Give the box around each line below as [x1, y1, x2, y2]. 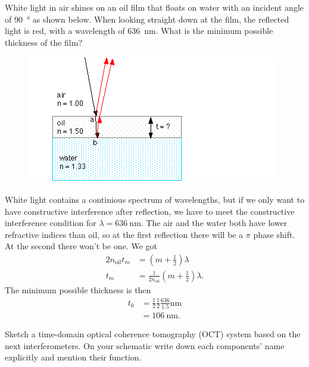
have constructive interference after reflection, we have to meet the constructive [5, 205, 295, 217]
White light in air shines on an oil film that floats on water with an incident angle [5, 1, 304, 13]
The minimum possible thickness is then [5, 284, 151, 296]
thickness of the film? [5, 36, 83, 48]
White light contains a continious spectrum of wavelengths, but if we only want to [5, 193, 305, 205]
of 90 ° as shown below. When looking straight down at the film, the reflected [5, 12, 289, 25]
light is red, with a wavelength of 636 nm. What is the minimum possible [5, 24, 273, 37]
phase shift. [253, 228, 295, 240]
